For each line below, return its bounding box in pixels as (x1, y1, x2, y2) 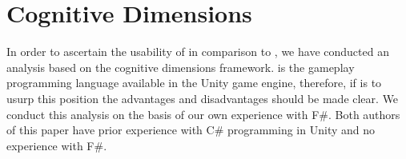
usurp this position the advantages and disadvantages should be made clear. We (6, 89, 399, 106)
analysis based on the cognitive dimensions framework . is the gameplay (6, 58, 355, 75)
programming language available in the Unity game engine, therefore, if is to (6, 74, 382, 91)
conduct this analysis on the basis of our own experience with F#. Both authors (6, 105, 400, 122)
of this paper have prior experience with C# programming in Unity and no (6, 121, 376, 138)
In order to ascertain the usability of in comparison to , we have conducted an (6, 43, 389, 60)
